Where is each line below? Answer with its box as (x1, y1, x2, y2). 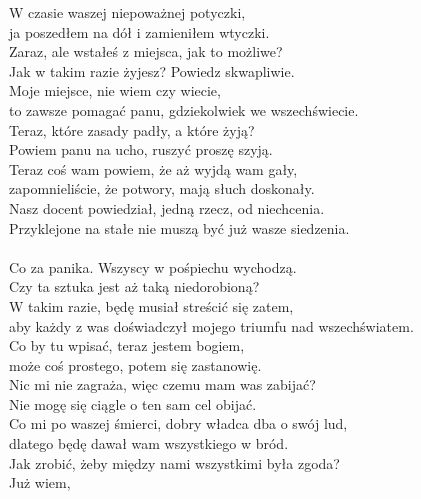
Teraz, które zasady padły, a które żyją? (9, 119, 255, 140)
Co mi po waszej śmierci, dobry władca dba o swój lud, (9, 413, 348, 434)
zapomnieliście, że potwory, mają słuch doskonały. (9, 178, 315, 199)
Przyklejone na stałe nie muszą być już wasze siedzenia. (9, 217, 350, 238)
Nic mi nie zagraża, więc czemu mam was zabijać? (9, 374, 316, 395)
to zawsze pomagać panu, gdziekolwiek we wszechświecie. (9, 99, 359, 120)
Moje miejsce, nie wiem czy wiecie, (9, 80, 221, 101)
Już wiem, (9, 472, 71, 493)
